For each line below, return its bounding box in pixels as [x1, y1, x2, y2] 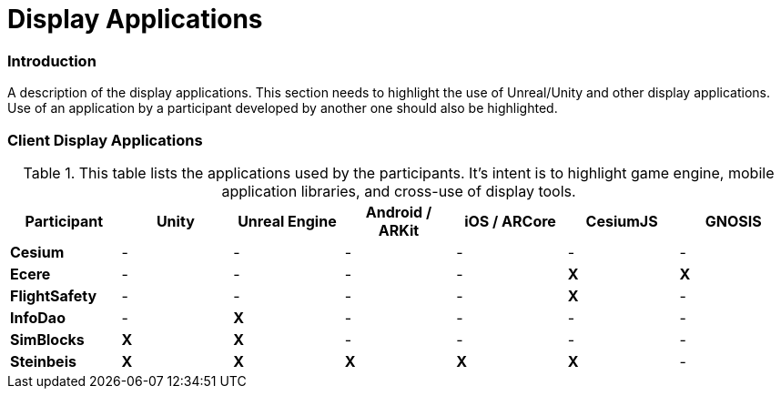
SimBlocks [10, 330, 85, 349]
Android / [365, 202, 432, 221]
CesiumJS [585, 211, 658, 230]
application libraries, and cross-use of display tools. [221, 181, 576, 200]
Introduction [7, 51, 96, 70]
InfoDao [10, 308, 66, 327]
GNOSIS [705, 211, 762, 230]
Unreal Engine [238, 211, 337, 230]
